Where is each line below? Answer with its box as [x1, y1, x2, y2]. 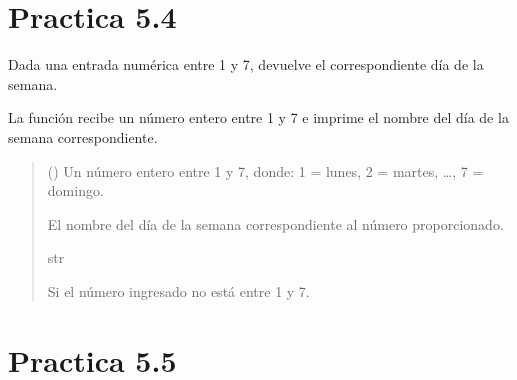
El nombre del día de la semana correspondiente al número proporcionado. [47, 213, 504, 234]
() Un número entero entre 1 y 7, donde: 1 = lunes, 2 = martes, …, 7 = [47, 160, 484, 181]
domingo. [47, 180, 104, 201]
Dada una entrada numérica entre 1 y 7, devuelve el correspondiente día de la [8, 54, 484, 75]
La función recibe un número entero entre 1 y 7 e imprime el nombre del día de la [8, 107, 509, 128]
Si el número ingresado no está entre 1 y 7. [47, 280, 310, 301]
